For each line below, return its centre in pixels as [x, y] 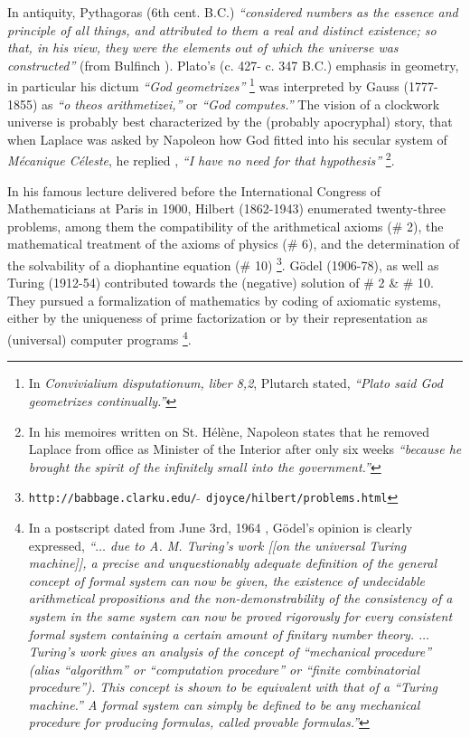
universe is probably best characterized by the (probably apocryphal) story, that [230, 122]
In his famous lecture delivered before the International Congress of [194, 190]
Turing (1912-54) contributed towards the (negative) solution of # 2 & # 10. [221, 283]
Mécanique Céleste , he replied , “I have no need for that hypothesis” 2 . [201, 159]
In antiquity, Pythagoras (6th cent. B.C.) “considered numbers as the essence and [233, 12]
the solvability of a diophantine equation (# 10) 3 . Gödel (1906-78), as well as [223, 264]
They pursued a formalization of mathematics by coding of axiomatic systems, [224, 300]
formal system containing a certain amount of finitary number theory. [221, 633]
